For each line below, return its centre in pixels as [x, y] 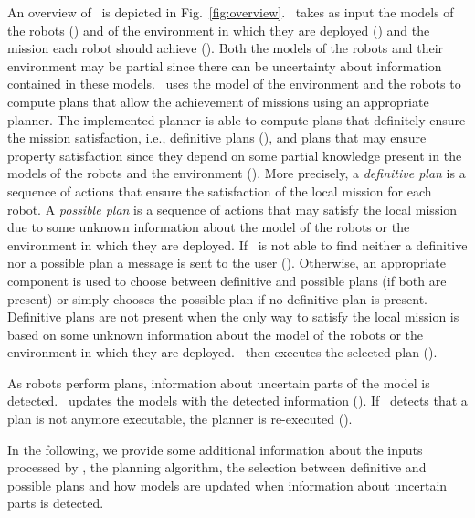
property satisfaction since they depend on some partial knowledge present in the [235, 155]
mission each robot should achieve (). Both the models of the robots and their [226, 48]
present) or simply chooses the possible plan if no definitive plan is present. [218, 298]
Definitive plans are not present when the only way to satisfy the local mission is [233, 317]
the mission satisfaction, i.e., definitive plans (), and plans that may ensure [217, 137]
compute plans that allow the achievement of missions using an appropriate [218, 101]
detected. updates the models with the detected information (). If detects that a [237, 401]
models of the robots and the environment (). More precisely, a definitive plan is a [237, 173]
